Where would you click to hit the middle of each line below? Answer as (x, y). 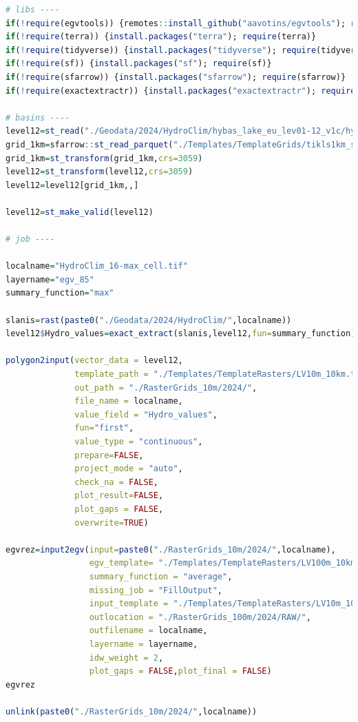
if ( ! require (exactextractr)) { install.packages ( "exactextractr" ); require (181, 91)
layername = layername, (144, 644)
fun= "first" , (104, 428)
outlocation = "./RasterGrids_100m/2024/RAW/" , (200, 617)
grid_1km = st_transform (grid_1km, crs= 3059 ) (104, 158)
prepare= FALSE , (109, 455)
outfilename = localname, (148, 631)
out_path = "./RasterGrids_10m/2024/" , (166, 388)
